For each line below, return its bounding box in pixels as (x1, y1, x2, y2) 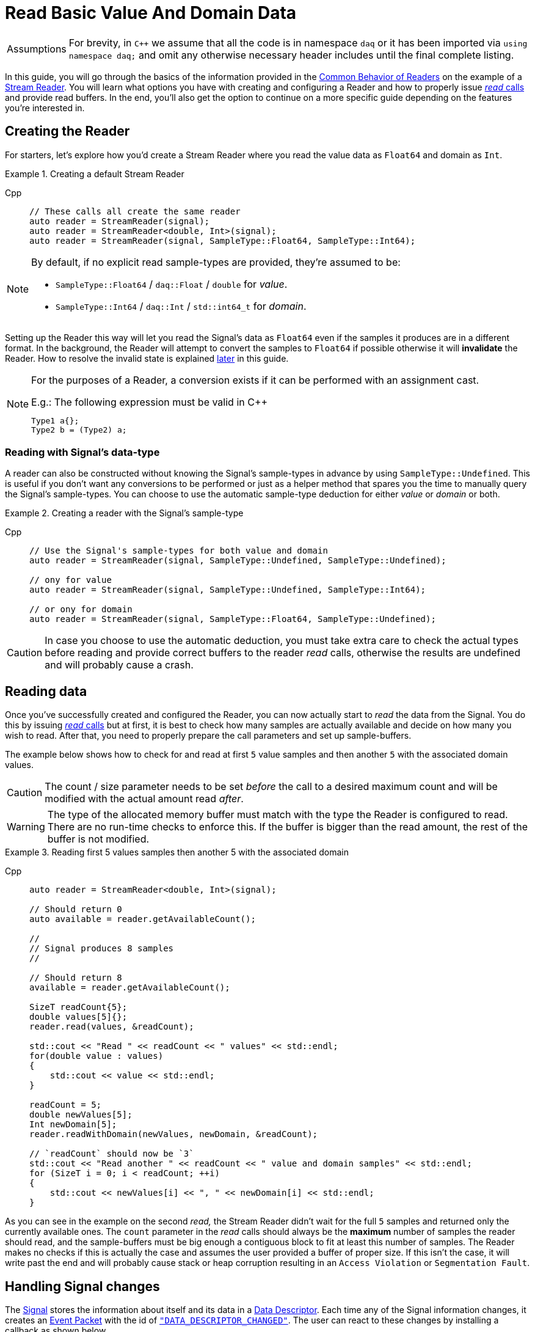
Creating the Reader (5, 123, 130, 139)
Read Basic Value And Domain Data (5, 2, 297, 23)
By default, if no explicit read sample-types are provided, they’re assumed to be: (31, 255, 401, 268)
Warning (7, 821, 45, 833)
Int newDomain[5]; (29, 1119, 117, 1130)
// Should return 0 (29, 904, 122, 915)
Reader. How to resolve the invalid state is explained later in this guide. (5, 353, 289, 364)
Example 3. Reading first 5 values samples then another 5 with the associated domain (5, 847, 349, 858)
